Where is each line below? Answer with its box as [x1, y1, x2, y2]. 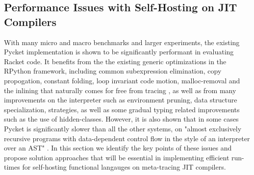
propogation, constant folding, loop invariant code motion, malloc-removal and [4, 75, 240, 85]
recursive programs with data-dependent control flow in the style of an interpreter [4, 133, 250, 143]
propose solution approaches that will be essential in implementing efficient [4, 152, 229, 162]
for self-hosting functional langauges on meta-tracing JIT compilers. [22, 162, 226, 172]
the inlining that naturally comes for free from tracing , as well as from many [4, 85, 236, 95]
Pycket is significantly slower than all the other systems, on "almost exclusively [4, 123, 242, 133]
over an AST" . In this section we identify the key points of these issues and [4, 143, 232, 153]
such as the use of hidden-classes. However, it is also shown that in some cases [4, 114, 239, 124]
